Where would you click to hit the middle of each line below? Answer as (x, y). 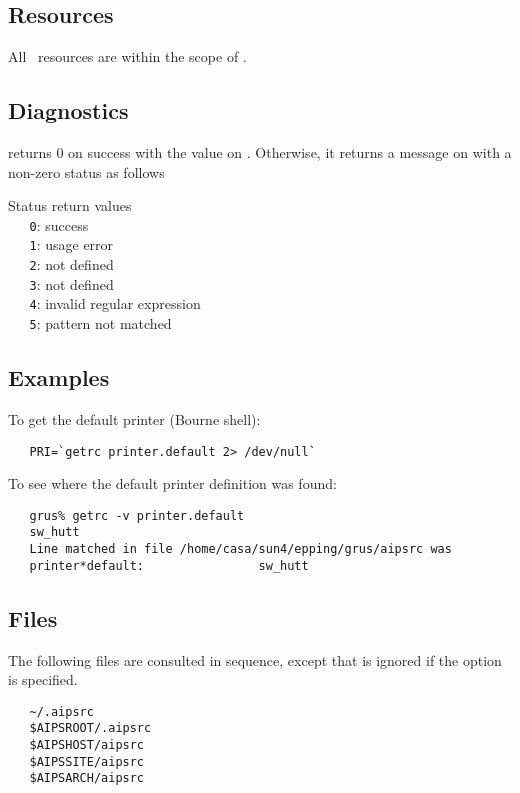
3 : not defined (71, 283)
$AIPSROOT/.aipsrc (90, 728)
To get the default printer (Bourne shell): (134, 418)
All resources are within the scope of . (127, 56)
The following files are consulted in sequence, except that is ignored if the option (255, 659)
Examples (59, 377)
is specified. (43, 679)
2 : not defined (71, 264)
